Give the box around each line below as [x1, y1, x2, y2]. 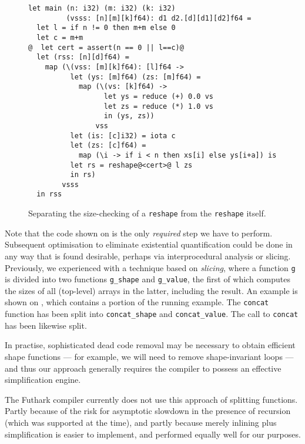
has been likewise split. [5, 319, 87, 331]
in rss [36, 190, 62, 199]
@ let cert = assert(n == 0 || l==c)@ [28, 43, 184, 52]
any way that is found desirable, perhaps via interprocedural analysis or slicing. [5, 249, 291, 262]
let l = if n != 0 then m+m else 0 [36, 24, 176, 32]
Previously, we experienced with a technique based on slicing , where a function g [5, 261, 296, 273]
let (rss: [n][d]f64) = [36, 53, 129, 62]
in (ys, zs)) [103, 112, 155, 121]
